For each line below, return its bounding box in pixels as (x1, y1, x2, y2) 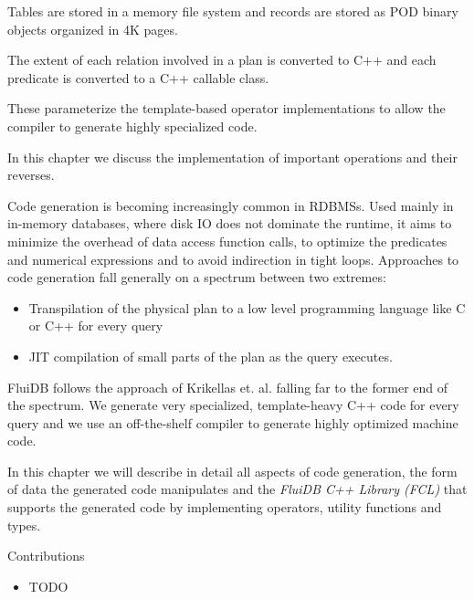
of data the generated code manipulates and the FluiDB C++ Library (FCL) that (7, 479, 468, 499)
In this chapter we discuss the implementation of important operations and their (7, 147, 458, 166)
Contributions (7, 546, 85, 565)
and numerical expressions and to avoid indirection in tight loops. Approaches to (7, 249, 459, 268)
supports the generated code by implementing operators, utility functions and (7, 498, 442, 517)
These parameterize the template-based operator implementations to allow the (7, 99, 446, 118)
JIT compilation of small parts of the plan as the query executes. (28, 346, 393, 365)
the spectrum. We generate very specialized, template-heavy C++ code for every (7, 395, 459, 415)
